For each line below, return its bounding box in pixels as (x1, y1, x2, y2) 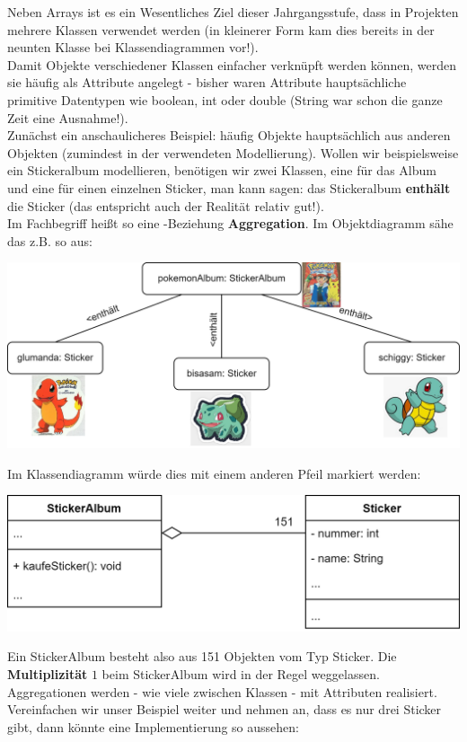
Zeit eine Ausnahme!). (7, 108, 128, 127)
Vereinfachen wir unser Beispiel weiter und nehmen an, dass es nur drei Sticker (7, 700, 442, 719)
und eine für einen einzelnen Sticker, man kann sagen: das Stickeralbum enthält (7, 178, 451, 197)
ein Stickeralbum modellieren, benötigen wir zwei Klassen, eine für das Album (7, 161, 436, 180)
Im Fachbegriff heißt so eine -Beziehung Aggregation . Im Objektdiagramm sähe (7, 214, 454, 233)
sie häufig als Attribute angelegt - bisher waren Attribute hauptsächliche (7, 73, 407, 92)
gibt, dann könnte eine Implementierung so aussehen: (7, 717, 299, 736)
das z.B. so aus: (7, 231, 93, 250)
